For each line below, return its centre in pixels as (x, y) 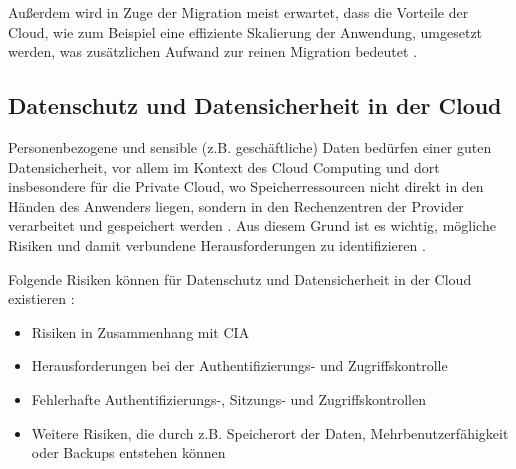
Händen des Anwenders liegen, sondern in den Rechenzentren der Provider (236, 205)
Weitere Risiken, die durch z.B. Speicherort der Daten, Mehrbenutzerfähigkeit (270, 432)
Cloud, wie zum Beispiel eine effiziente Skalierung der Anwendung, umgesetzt (245, 31)
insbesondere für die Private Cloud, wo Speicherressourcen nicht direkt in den (246, 186)
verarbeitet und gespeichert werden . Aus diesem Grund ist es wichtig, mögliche (252, 225)
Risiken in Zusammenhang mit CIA (140, 331)
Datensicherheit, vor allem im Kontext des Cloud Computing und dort (224, 166)
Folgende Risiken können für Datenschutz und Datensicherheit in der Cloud (240, 278)
